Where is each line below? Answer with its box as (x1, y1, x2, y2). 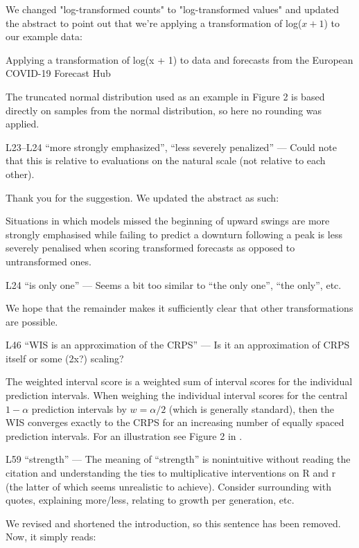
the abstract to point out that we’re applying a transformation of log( (6, 15, 302, 30)
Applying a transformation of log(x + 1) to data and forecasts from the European (6, 52, 353, 67)
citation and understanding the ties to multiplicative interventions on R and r (6, 466, 336, 480)
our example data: (6, 29, 82, 44)
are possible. (6, 314, 58, 328)
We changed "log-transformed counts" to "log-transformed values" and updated (6, 2, 340, 16)
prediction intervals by (31, 401, 127, 416)
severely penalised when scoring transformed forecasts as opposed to (6, 240, 295, 255)
